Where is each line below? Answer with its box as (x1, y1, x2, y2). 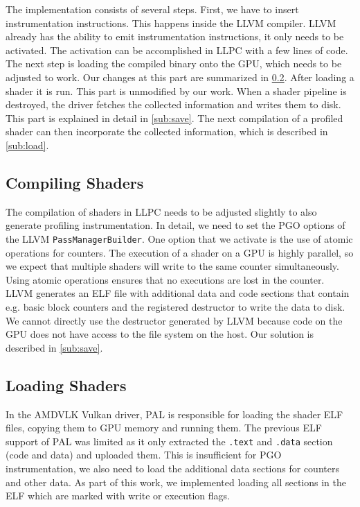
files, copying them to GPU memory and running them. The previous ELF (6, 420, 322, 435)
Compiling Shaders (6, 171, 144, 193)
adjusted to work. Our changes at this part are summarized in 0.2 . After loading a (6, 69, 354, 84)
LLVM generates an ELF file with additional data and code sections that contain (6, 286, 350, 300)
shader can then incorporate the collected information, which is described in (6, 124, 328, 139)
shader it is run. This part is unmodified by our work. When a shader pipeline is (6, 83, 347, 98)
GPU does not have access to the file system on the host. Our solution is (6, 327, 314, 341)
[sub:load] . (6, 137, 49, 152)
